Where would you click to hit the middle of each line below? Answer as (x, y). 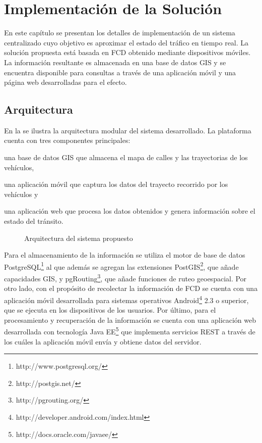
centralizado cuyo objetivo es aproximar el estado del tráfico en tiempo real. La (126, 42)
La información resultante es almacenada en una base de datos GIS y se (115, 62)
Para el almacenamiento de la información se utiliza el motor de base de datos (125, 255)
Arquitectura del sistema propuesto (79, 238)
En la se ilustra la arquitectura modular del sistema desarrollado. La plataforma (128, 130)
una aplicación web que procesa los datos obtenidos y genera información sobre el (130, 211)
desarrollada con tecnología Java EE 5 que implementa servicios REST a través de (130, 331)
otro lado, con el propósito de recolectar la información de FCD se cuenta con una (131, 288)
